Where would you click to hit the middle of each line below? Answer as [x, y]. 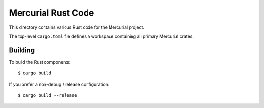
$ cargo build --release [47, 96]
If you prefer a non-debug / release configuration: [59, 84]
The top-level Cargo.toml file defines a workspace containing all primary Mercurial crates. [101, 36]
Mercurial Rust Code [52, 13]
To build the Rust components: [40, 62]
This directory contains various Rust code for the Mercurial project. [77, 27]
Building [22, 50]
